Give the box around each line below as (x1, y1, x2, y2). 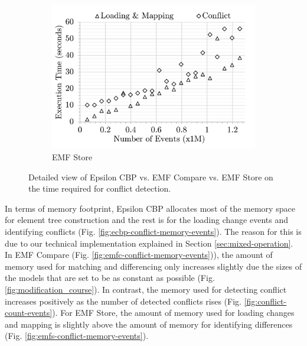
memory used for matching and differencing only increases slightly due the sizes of (5, 260, 302, 272)
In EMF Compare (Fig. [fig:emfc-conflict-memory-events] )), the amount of (5, 248, 273, 261)
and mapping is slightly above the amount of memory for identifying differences (5, 318, 293, 330)
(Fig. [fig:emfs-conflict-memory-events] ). (5, 329, 149, 342)
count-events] (5, 306, 53, 319)
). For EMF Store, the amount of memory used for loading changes (52, 306, 295, 319)
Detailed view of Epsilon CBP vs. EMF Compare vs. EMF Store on (28, 170, 273, 183)
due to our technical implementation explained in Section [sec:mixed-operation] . (5, 237, 293, 249)
